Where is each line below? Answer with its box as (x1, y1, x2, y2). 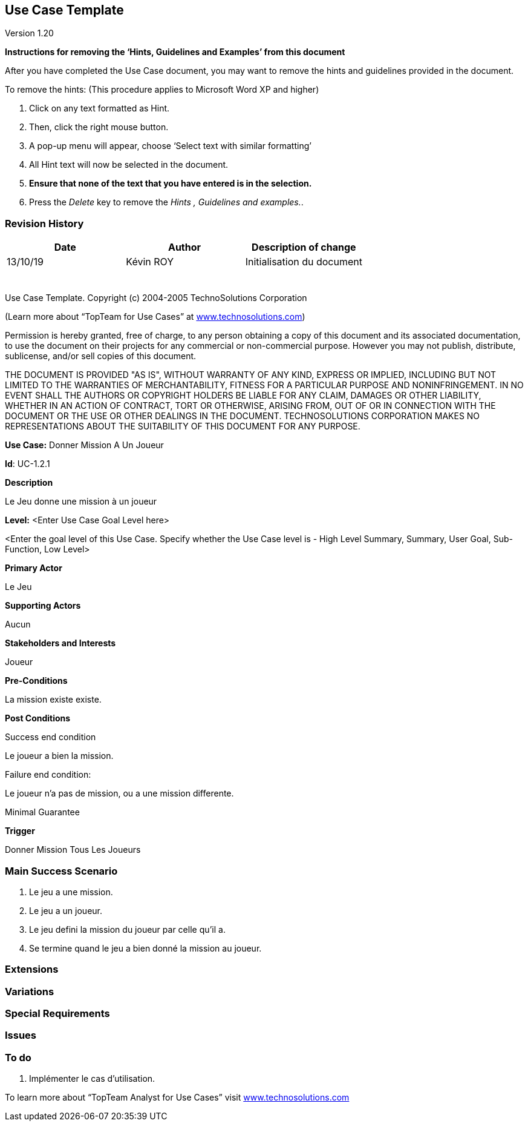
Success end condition (5, 732, 96, 743)
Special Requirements (5, 1007, 110, 1020)
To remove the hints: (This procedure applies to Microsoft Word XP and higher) (5, 84, 319, 95)
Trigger (5, 826, 35, 836)
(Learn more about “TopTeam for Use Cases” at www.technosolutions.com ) (5, 311, 305, 322)
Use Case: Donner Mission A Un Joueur (5, 440, 164, 451)
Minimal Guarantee (5, 807, 80, 818)
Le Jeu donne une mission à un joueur (5, 496, 157, 507)
